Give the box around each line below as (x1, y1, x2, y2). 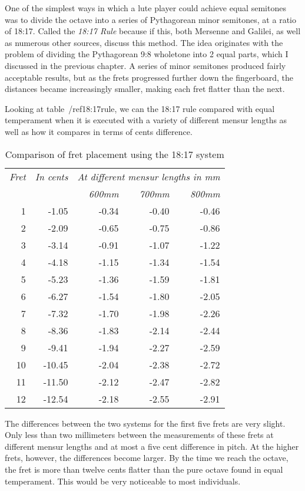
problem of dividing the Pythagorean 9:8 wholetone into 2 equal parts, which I (5, 48, 289, 60)
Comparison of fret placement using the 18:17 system (5, 147, 224, 161)
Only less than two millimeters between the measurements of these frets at (5, 429, 274, 441)
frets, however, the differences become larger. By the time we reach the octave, (5, 452, 289, 464)
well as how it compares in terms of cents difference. (5, 125, 193, 137)
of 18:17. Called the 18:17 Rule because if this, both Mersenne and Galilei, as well (5, 25, 301, 37)
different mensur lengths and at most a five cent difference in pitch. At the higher (5, 440, 299, 452)
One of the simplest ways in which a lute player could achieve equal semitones (5, 2, 286, 14)
